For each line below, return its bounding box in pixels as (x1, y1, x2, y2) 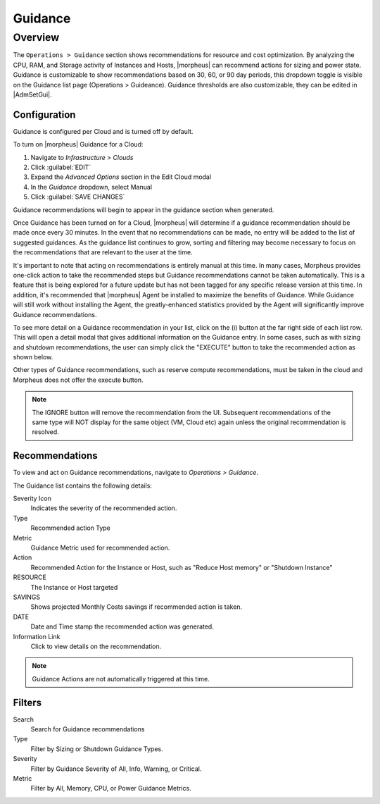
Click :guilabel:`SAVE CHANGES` (30, 192, 125, 201)
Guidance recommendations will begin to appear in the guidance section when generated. (13, 205, 274, 214)
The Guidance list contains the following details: (13, 481, 153, 490)
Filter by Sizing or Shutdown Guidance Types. (30, 744, 163, 753)
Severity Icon (13, 494, 52, 503)
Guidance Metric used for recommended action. (30, 543, 170, 552)
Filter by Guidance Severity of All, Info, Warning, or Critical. (30, 765, 202, 773)
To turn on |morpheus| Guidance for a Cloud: (13, 140, 144, 149)
